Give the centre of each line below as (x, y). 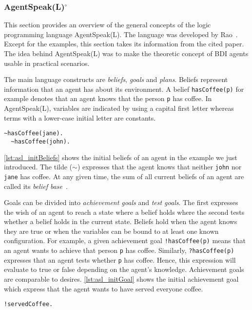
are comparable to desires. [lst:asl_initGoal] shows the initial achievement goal (121, 279)
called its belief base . (36, 186)
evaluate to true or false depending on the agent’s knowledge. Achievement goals (124, 269)
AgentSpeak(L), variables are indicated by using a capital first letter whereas (119, 108)
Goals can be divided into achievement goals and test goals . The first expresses (121, 202)
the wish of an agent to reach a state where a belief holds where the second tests (124, 212)
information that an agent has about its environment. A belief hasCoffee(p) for (124, 89)
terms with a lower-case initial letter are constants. (80, 117)
